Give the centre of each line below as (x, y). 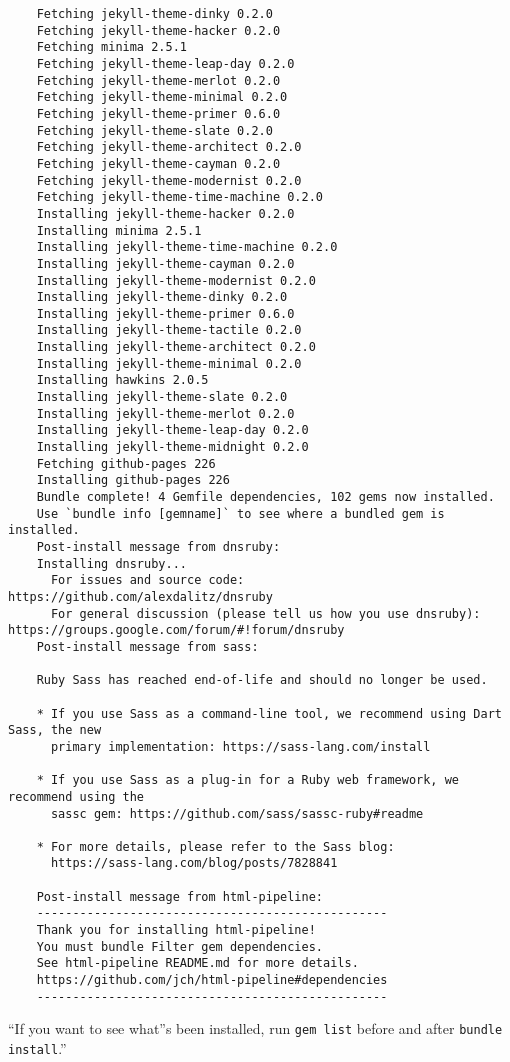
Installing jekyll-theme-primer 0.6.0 (165, 313)
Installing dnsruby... (111, 563)
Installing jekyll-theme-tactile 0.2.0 (169, 330)
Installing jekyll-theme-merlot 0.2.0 (165, 413)
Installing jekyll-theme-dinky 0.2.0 (162, 297)
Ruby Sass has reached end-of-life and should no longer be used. (262, 680)
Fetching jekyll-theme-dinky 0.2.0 (154, 14)
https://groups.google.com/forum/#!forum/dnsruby (176, 630)
